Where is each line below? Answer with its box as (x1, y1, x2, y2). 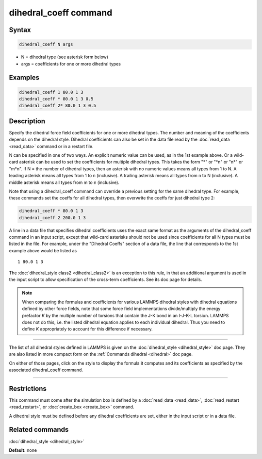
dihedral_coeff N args (19, 42, 73, 47)
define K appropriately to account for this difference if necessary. (22, 326, 153, 332)
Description (9, 117, 46, 125)
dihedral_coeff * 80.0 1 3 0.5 (19, 96, 94, 101)
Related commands (9, 426, 69, 434)
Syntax (9, 26, 31, 34)
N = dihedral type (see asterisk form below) (21, 54, 109, 60)
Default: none (9, 447, 37, 453)
